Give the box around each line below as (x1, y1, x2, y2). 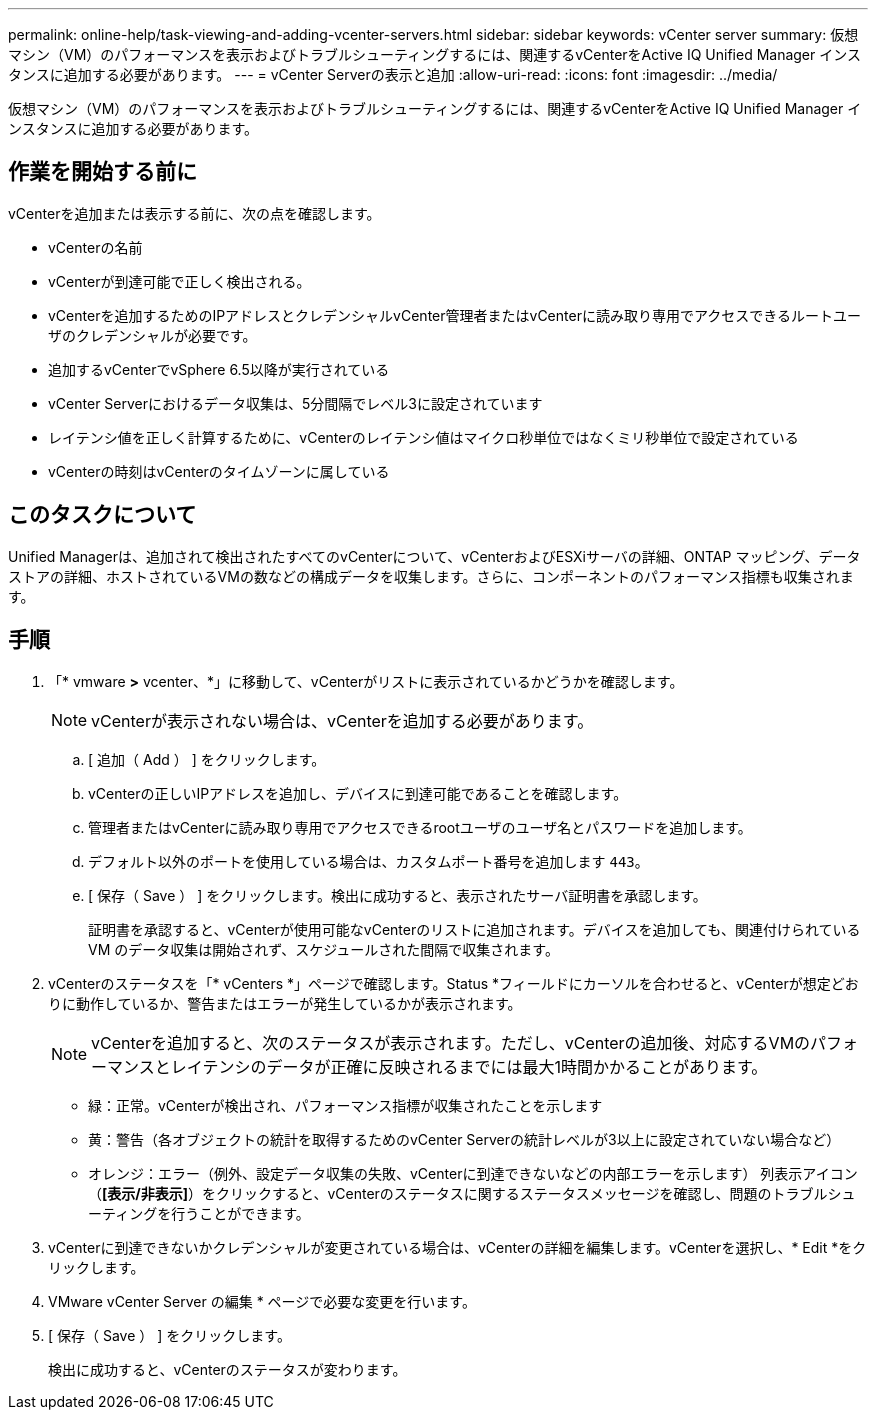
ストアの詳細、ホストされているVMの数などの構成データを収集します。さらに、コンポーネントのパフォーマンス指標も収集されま (8, 567, 854, 585)
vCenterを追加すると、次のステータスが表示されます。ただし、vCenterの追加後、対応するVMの (91, 1032, 811, 1053)
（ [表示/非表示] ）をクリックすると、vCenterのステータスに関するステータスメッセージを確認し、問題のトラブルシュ (88, 1184, 856, 1202)
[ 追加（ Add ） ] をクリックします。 (88, 750, 326, 768)
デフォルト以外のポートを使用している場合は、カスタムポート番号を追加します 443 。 (88, 852, 649, 870)
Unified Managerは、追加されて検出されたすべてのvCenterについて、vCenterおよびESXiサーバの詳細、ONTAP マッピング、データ (8, 547, 861, 565)
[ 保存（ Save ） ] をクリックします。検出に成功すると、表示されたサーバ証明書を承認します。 (88, 886, 707, 904)
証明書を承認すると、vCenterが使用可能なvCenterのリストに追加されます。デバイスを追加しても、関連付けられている (88, 920, 861, 938)
